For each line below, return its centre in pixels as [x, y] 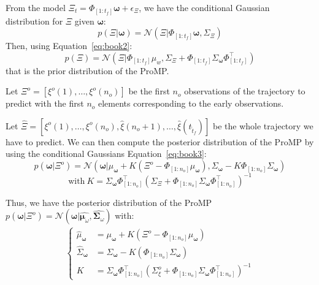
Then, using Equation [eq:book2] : [69, 46]
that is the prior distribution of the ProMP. [87, 70]
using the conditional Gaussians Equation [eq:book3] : [106, 154]
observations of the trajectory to [245, 91]
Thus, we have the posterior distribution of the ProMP [109, 202]
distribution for [34, 21]
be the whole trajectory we [263, 125]
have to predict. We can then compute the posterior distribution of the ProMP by [160, 141]
